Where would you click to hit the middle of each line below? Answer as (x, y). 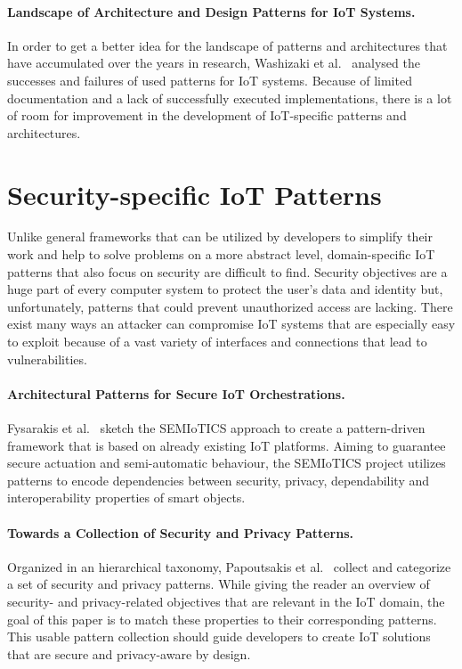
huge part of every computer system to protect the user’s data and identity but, (225, 289)
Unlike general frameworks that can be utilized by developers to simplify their (220, 237)
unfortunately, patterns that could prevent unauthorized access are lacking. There (230, 306)
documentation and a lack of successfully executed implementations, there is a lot (230, 98)
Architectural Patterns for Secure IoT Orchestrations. (176, 393)
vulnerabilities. (47, 359)
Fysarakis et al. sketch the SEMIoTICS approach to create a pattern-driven (216, 428)
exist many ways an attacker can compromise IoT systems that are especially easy (231, 324)
